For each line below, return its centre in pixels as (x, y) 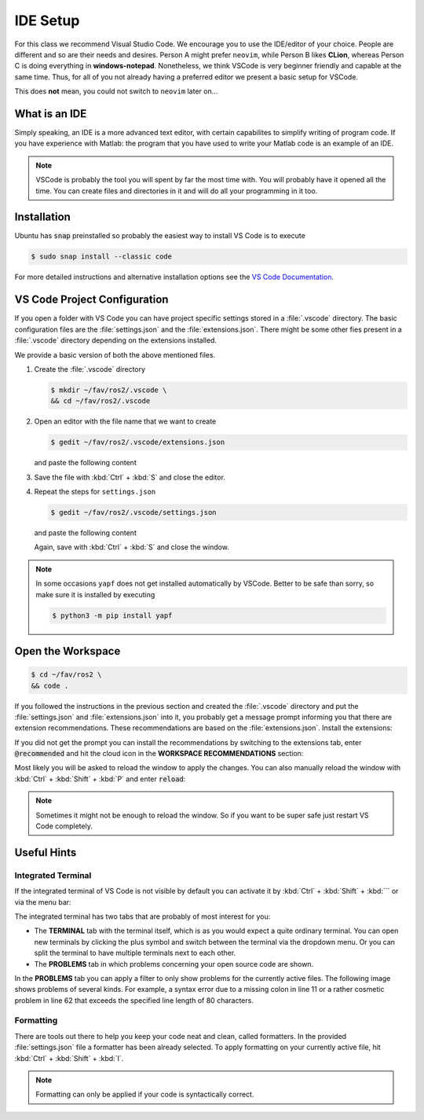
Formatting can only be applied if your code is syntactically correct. (145, 1094)
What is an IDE (51, 114)
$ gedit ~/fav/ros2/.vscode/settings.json (133, 512)
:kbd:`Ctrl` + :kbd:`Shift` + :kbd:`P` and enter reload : (100, 779)
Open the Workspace (68, 651)
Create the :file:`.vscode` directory (90, 369)
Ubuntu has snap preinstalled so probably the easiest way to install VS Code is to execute (160, 236)
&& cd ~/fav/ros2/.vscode (101, 401)
